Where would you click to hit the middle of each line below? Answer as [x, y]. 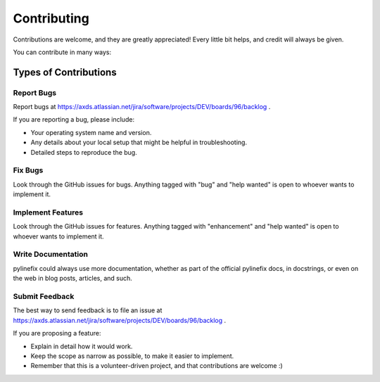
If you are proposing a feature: [57, 333]
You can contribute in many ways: [62, 52]
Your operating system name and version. [91, 132]
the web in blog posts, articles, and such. [73, 279]
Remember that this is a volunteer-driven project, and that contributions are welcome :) [157, 366]
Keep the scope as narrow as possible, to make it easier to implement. [132, 356]
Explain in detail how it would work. [82, 346]
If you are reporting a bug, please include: [74, 120]
